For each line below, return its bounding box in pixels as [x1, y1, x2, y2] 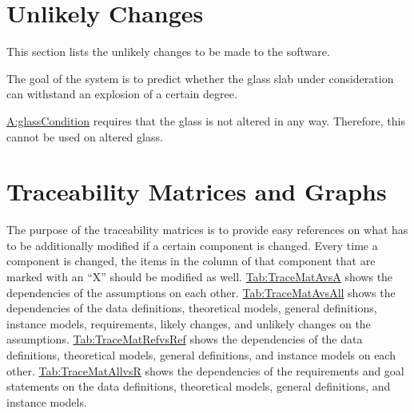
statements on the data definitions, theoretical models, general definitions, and [6, 378, 391, 395]
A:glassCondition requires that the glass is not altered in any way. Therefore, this [6, 112, 405, 129]
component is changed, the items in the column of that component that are [6, 252, 376, 269]
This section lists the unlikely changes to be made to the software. [6, 43, 330, 60]
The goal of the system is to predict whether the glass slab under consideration [6, 69, 394, 86]
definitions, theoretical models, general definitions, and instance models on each [6, 346, 396, 363]
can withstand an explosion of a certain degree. [6, 85, 237, 102]
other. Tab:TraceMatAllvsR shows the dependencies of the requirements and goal [6, 362, 404, 379]
